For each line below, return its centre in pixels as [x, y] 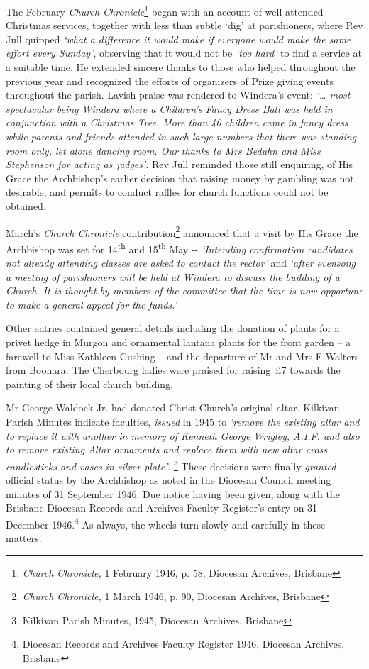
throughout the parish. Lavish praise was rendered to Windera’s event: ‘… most [178, 95]
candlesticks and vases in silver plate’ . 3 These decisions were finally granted [171, 465]
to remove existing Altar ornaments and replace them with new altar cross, [168, 449]
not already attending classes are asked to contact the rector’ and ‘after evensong [181, 263]
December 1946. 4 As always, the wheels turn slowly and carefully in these [166, 523]
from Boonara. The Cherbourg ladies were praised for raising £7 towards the [173, 370]
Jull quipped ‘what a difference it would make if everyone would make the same [178, 39]
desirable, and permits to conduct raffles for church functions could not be [167, 192]
